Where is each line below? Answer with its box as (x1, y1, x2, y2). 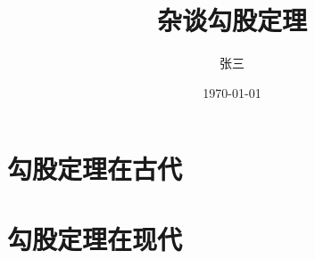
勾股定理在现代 (7, 220, 183, 256)
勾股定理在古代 (7, 150, 183, 187)
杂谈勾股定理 (156, 2, 307, 38)
